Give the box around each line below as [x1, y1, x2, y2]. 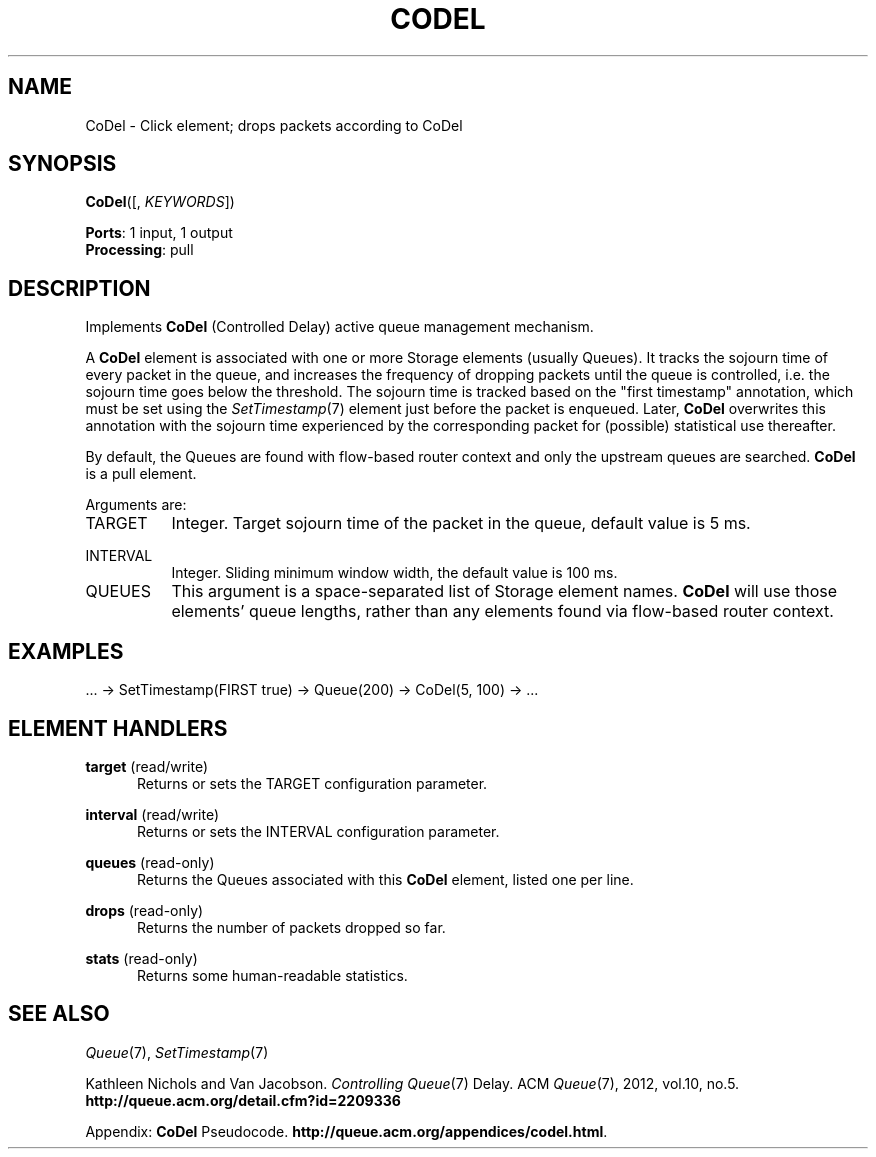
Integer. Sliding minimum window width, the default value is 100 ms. [171, 564, 618, 582]
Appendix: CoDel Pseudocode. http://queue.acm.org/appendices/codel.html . [85, 1122, 608, 1140]
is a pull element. [85, 465, 197, 483]
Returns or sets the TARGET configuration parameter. [137, 774, 488, 792]
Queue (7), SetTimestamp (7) [85, 1043, 269, 1061]
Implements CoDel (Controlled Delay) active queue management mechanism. [85, 318, 594, 336]
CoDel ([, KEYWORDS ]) [85, 193, 235, 211]
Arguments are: [85, 496, 187, 514]
